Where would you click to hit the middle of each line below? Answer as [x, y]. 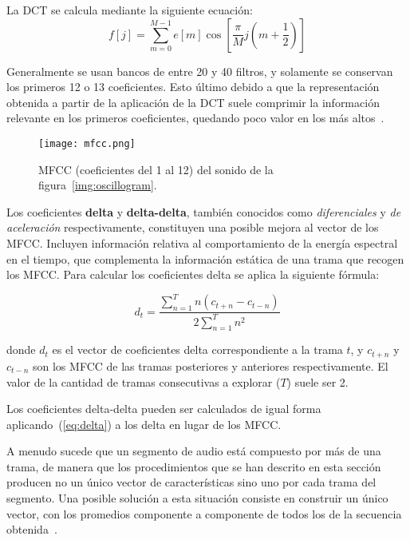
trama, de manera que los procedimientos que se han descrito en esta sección [194, 466]
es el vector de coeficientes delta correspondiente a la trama [197, 349]
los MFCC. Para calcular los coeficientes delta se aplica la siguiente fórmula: [193, 274]
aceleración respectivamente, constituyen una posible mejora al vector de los [193, 227]
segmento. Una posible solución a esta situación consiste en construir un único [197, 498]
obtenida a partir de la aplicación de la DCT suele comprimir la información [193, 102]
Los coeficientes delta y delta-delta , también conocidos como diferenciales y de [204, 211]
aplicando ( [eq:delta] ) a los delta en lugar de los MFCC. [144, 424]
